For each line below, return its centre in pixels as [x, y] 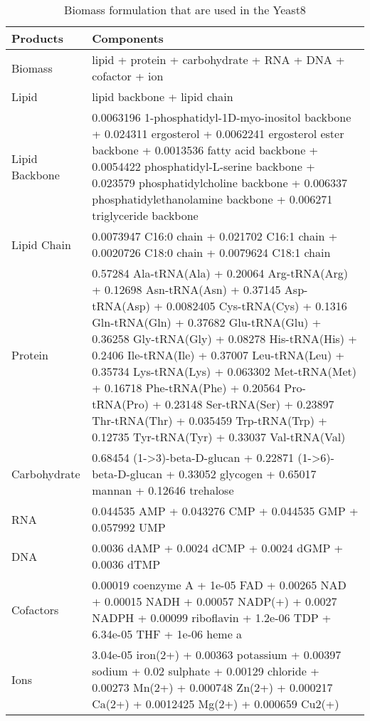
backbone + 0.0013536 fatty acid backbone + [205, 150]
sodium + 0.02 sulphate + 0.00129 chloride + [206, 671]
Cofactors [35, 609]
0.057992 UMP [129, 527]
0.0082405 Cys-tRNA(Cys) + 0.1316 [257, 306]
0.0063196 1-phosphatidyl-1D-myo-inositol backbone [222, 117]
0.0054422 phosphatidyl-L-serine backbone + [203, 166]
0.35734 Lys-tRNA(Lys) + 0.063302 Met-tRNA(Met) [224, 371]
